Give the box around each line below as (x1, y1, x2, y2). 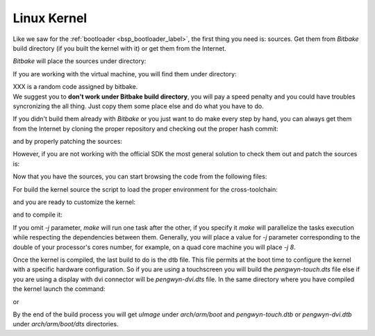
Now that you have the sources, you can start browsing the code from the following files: (12, 172, 267, 180)
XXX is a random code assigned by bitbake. (12, 83, 138, 91)
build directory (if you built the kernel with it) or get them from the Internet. (12, 44, 227, 52)
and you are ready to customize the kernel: (12, 198, 135, 206)
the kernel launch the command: (12, 285, 106, 293)
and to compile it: (12, 210, 62, 219)
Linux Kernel (12, 10, 87, 26)
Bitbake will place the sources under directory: (12, 57, 147, 65)
